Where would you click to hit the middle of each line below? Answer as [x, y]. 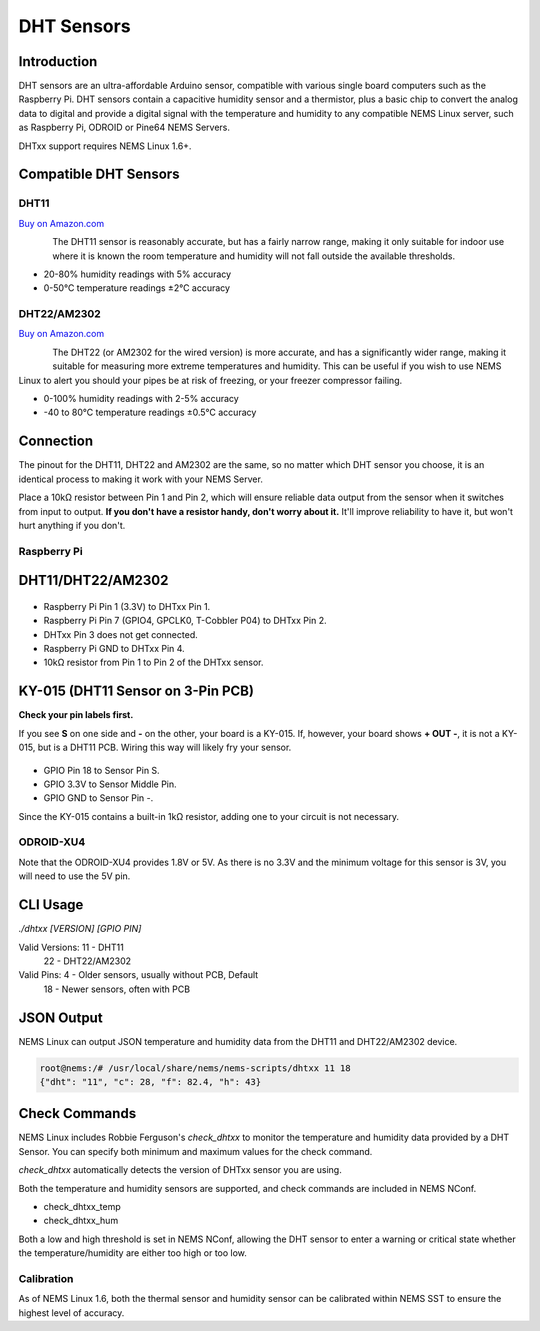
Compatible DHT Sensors [99, 174]
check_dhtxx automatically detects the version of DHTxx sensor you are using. [180, 1170]
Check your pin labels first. [76, 715]
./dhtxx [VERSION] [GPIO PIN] [80, 929]
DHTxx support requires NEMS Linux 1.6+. [105, 146]
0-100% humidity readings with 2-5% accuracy [141, 399]
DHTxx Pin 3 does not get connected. [121, 634]
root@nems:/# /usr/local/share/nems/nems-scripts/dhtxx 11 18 [195, 1068]
